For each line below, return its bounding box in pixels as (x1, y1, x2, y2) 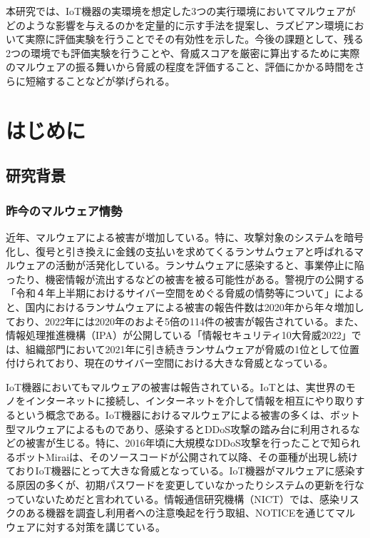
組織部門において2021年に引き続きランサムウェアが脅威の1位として (25, 341, 339, 356)
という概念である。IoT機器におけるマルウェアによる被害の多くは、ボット (15, 407, 361, 422)
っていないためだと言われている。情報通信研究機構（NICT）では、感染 (6, 491, 339, 506)
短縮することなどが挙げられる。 (25, 73, 175, 88)
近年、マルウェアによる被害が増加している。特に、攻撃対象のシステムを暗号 (6, 229, 364, 244)
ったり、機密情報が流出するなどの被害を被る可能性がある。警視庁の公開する (6, 271, 365, 286)
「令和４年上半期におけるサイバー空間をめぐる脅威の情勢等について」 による (6, 285, 364, 300)
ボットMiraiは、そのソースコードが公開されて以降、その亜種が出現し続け (15, 449, 358, 464)
